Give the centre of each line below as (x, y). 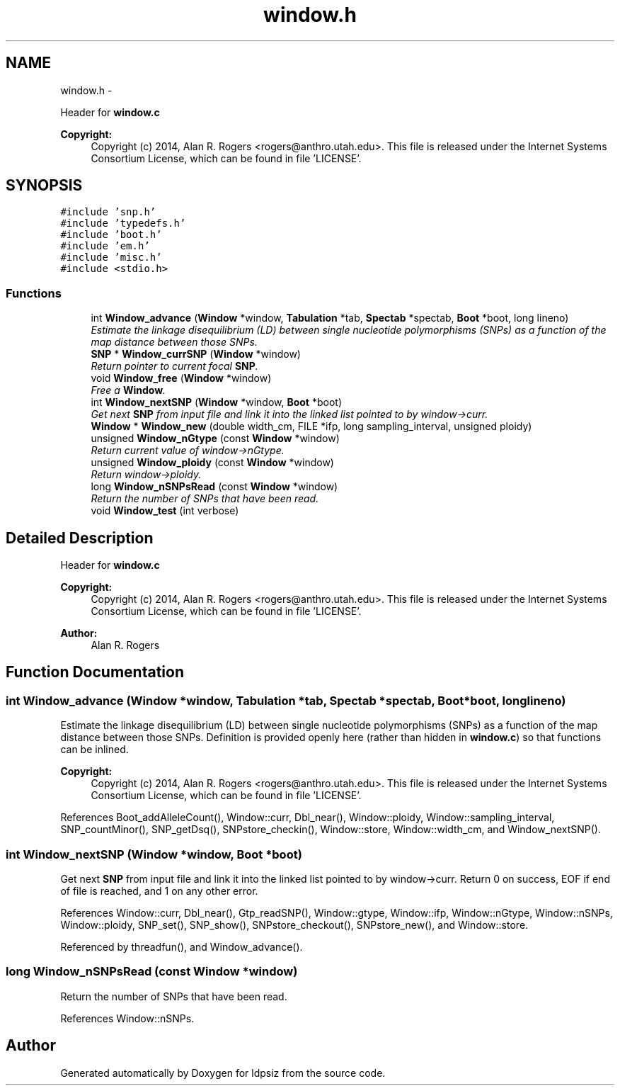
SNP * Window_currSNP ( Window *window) (196, 354)
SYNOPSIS (44, 186)
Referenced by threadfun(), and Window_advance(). (182, 947)
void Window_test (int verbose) (165, 511)
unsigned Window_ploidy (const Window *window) (212, 463)
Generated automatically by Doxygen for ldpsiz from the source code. (223, 1073)
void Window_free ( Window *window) (181, 378)
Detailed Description (80, 538)
